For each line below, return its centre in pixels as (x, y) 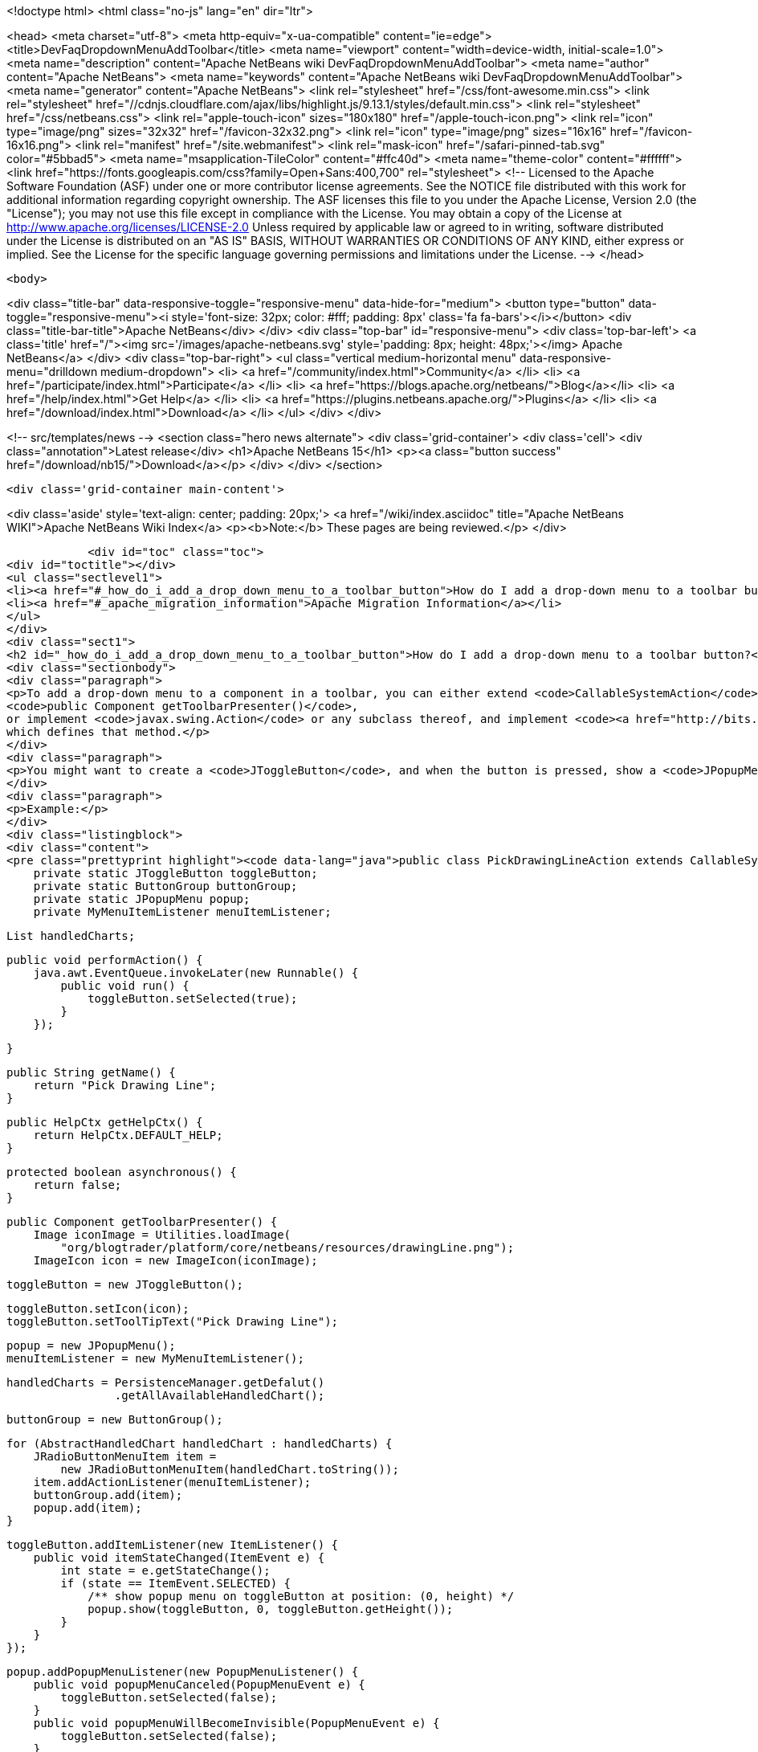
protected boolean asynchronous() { (122, 1172)
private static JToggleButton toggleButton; (175, 873)
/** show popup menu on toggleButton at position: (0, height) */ (301, 1596)
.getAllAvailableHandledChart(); (220, 1395)
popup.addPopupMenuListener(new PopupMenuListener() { (183, 1672)
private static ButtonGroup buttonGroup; (165, 886)
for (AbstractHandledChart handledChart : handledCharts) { (200, 1444)
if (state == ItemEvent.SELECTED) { (176, 1583)
